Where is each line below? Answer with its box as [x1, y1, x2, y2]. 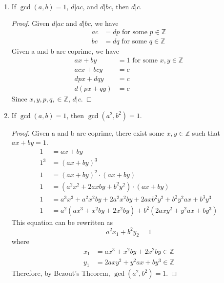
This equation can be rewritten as [11, 217, 113, 227]
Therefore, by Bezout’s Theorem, [11, 268, 110, 278]
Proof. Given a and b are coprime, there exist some [11, 127, 164, 138]
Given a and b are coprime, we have [11, 46, 120, 56]
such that [192, 127, 220, 138]
